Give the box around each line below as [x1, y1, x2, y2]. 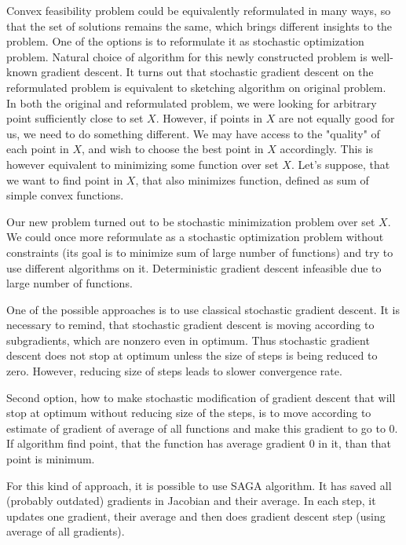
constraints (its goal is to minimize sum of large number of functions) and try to [6, 243, 393, 260]
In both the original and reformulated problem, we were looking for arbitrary [6, 94, 377, 111]
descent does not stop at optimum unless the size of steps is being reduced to [6, 347, 378, 364]
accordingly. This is [280, 141, 373, 157]
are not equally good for [279, 110, 395, 126]
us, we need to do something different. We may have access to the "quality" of [6, 125, 380, 141]
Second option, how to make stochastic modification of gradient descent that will [6, 389, 396, 405]
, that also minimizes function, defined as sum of [135, 171, 369, 188]
